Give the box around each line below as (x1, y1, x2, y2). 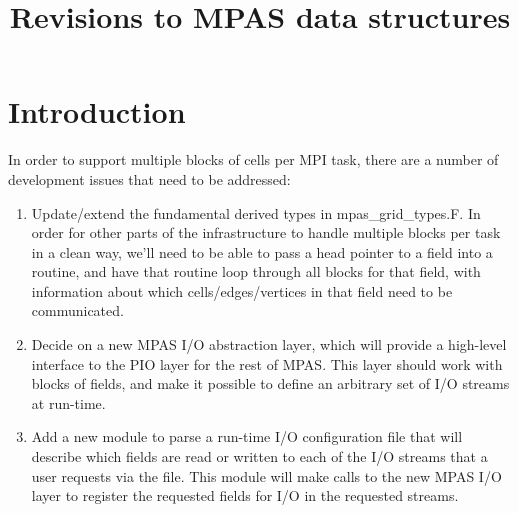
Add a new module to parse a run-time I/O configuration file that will (31, 426, 463, 447)
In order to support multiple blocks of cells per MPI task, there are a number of (8, 149, 499, 170)
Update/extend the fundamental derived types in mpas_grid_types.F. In (31, 202, 481, 223)
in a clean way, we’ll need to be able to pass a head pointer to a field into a (31, 241, 493, 262)
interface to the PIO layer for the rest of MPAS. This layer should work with (31, 353, 503, 374)
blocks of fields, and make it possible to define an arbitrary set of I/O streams (31, 373, 510, 394)
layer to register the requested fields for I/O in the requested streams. (31, 485, 459, 506)
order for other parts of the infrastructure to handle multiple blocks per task (31, 222, 501, 243)
